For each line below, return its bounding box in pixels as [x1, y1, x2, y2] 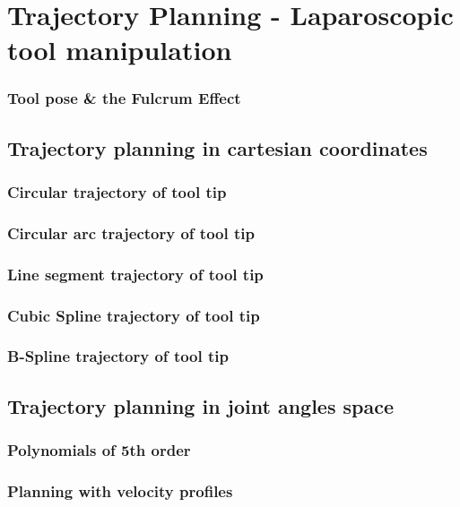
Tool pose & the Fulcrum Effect [7, 87, 241, 109]
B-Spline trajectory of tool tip [7, 345, 229, 367]
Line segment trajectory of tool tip [7, 262, 264, 285]
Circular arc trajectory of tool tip [7, 221, 255, 244]
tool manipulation [7, 31, 232, 68]
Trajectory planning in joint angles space [7, 391, 395, 419]
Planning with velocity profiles [7, 479, 233, 502]
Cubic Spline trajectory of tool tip [7, 304, 260, 326]
